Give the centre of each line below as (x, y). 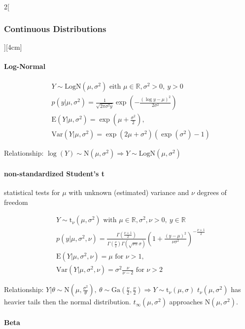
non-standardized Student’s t (54, 173)
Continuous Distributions (55, 28)
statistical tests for (32, 192)
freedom (16, 202)
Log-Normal (25, 66)
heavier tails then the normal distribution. (68, 302)
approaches (186, 302)
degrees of (212, 192)
